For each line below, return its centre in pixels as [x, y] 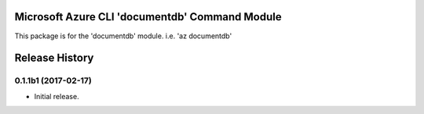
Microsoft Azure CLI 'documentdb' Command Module [148, 17]
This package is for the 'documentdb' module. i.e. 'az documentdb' [123, 36]
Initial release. [57, 96]
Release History [54, 58]
